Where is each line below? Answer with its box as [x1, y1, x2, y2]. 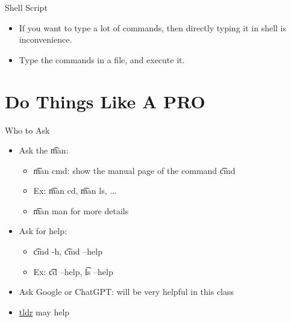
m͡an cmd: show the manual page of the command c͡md [33, 164, 236, 176]
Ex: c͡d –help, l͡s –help [33, 265, 113, 277]
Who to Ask [5, 123, 50, 136]
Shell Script [5, 1, 48, 13]
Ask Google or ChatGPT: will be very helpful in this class [19, 285, 234, 298]
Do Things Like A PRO [5, 88, 205, 113]
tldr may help [19, 305, 70, 318]
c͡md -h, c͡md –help [33, 245, 102, 258]
